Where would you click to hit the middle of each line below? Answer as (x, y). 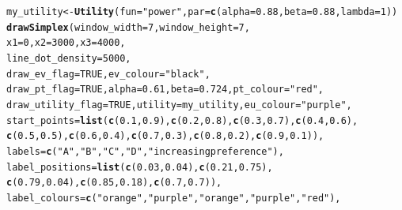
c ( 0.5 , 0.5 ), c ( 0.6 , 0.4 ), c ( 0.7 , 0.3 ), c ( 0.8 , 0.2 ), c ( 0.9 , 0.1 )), (165, 136)
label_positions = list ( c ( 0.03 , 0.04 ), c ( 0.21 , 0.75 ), (140, 167)
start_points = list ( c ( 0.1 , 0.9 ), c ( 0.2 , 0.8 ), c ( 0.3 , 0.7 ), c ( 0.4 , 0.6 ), (182, 120)
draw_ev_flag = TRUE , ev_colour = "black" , (108, 74)
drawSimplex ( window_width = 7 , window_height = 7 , (128, 27)
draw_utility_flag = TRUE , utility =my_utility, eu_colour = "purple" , (179, 105)
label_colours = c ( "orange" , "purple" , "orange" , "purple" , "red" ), (174, 198)
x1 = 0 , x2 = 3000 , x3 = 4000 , (66, 43)
